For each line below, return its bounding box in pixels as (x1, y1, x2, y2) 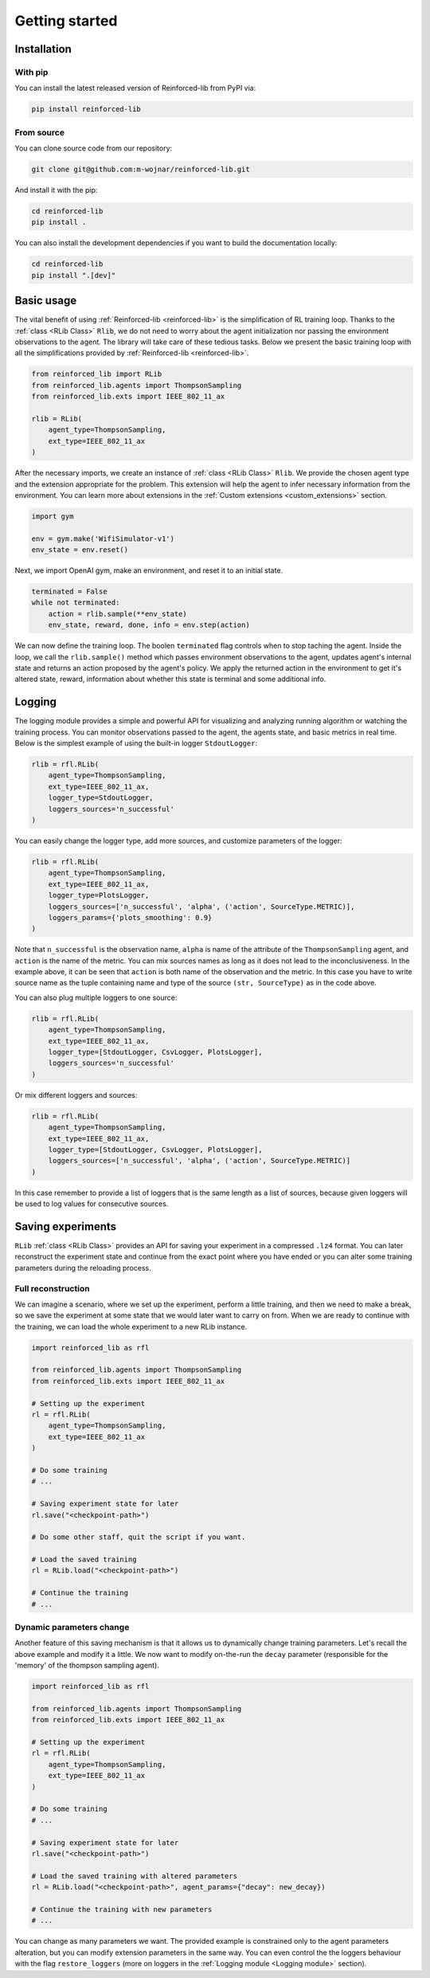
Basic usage (14, 294, 77, 307)
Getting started (14, 12, 118, 29)
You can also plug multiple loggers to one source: (14, 993, 178, 1002)
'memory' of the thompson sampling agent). (14, 1661, 159, 1671)
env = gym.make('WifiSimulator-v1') (31, 534, 175, 543)
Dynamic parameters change (14, 1622, 130, 1632)
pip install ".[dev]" (31, 271, 116, 280)
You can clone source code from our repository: (14, 143, 173, 153)
